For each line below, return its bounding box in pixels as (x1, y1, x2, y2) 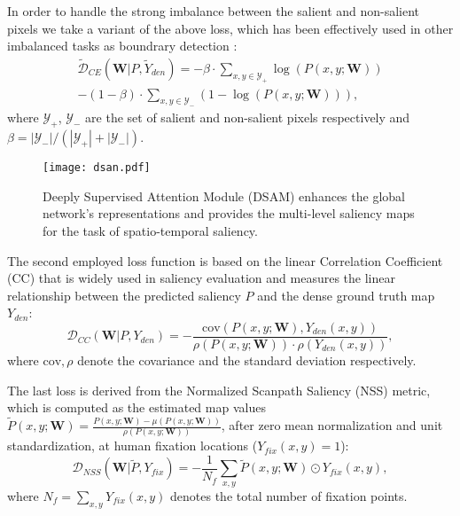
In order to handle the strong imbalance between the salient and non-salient (7, 2, 420, 20)
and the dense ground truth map (257, 285, 435, 304)
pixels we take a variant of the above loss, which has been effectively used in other (7, 19, 454, 37)
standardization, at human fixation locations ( (7, 436, 258, 455)
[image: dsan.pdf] (43, 161, 151, 175)
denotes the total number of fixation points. (170, 486, 408, 504)
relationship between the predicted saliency (7, 285, 241, 304)
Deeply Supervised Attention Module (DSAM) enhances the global (43, 186, 405, 205)
